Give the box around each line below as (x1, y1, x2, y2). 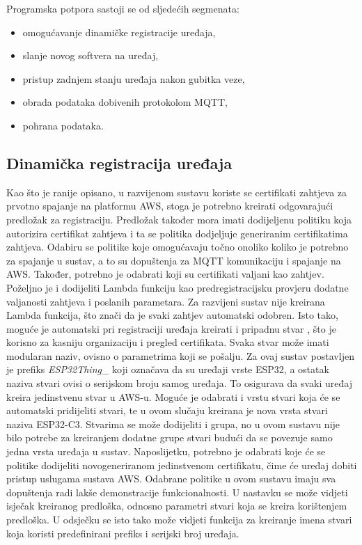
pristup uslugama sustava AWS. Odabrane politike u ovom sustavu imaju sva (6, 471, 336, 486)
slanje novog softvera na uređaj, (22, 48, 159, 63)
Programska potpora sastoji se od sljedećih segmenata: (6, 1, 239, 15)
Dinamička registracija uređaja (6, 152, 233, 173)
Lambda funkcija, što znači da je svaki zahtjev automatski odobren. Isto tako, (6, 308, 338, 322)
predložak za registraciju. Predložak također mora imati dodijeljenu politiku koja (6, 212, 352, 226)
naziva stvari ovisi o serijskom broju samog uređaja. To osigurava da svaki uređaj (6, 376, 352, 390)
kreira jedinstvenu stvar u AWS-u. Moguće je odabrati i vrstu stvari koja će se (6, 389, 340, 404)
